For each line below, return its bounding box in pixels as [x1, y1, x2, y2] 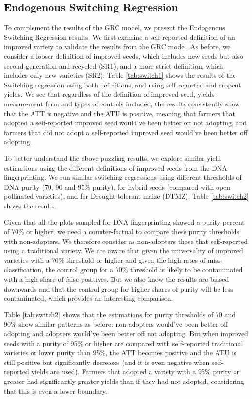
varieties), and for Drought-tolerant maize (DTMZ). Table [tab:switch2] [35, 191, 249, 201]
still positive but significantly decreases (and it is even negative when [4, 357, 210, 367]
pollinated [4, 191, 34, 201]
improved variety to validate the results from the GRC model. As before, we [4, 41, 231, 52]
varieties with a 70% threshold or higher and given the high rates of [4, 255, 205, 265]
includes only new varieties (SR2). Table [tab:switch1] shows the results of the [4, 70, 236, 80]
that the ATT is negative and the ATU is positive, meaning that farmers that [4, 108, 235, 118]
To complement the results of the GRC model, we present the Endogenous [4, 22, 225, 33]
